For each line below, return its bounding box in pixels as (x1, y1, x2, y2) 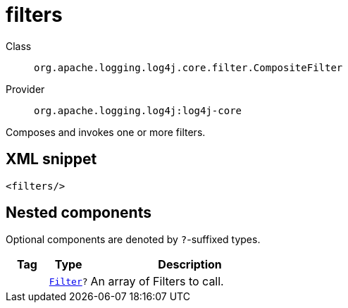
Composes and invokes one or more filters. (6, 125, 206, 138)
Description (158, 257, 222, 272)
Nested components (6, 204, 151, 222)
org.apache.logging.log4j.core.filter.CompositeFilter (34, 61, 343, 73)
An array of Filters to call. (90, 274, 224, 289)
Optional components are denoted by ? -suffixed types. (6, 233, 261, 246)
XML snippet (6, 150, 97, 168)
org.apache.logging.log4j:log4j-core (34, 104, 242, 116)
